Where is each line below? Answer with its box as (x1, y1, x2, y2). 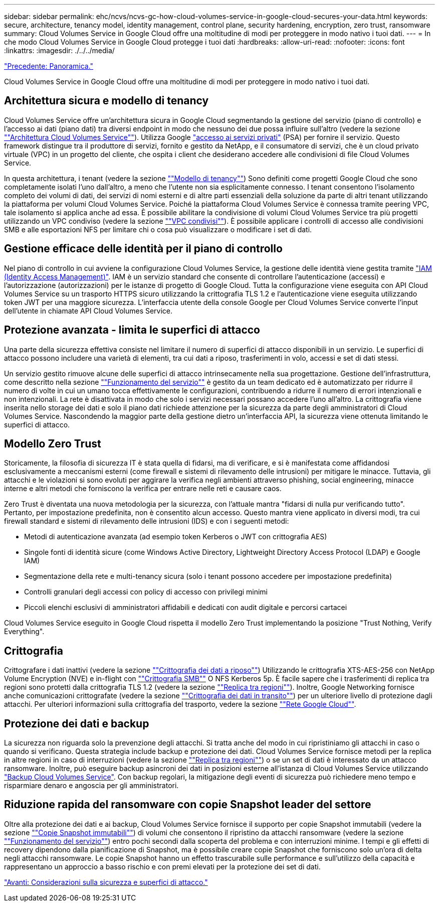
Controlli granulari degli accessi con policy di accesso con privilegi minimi (24, 587, 268, 596)
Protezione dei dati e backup (4, 717, 149, 730)
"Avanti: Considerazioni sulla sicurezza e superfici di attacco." (4, 877, 208, 886)
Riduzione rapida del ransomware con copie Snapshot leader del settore (4, 798, 371, 811)
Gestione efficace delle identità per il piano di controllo (4, 242, 283, 255)
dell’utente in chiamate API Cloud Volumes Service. (4, 306, 173, 315)
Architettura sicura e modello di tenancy (4, 94, 209, 107)
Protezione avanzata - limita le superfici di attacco (4, 324, 261, 337)
